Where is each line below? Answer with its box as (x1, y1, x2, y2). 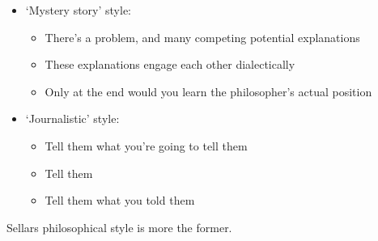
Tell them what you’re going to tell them (45, 137, 248, 154)
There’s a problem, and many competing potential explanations (45, 28, 360, 45)
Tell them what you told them (45, 192, 195, 209)
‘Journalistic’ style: (25, 110, 120, 127)
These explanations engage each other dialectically (45, 56, 295, 73)
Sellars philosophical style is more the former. (6, 218, 232, 235)
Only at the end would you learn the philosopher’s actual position (45, 82, 372, 99)
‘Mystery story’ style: (25, 2, 131, 18)
